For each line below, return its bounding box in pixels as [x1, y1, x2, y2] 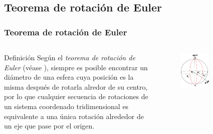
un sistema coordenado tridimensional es [4, 101, 129, 111]
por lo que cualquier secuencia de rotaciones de [4, 91, 148, 102]
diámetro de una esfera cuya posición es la [4, 72, 134, 82]
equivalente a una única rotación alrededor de [4, 111, 144, 121]
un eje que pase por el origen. [4, 121, 95, 131]
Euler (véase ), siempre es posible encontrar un [4, 62, 148, 72]
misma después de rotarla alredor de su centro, [4, 81, 148, 92]
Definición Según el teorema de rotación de [4, 52, 135, 62]
